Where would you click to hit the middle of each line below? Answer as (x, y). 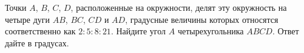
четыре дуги (28, 19)
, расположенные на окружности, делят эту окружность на (179, 7)
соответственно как (40, 31)
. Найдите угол (138, 31)
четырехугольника (211, 31)
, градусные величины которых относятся (202, 19)
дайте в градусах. (37, 42)
